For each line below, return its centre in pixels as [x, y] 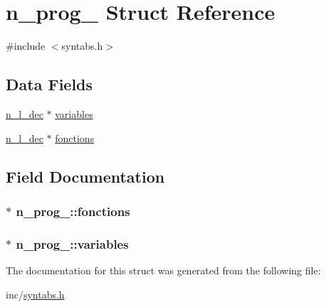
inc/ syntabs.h [35, 294]
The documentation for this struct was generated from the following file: [163, 270]
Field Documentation [85, 176]
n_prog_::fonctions [73, 211]
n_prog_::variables [72, 243]
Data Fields [49, 84]
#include [26, 46]
